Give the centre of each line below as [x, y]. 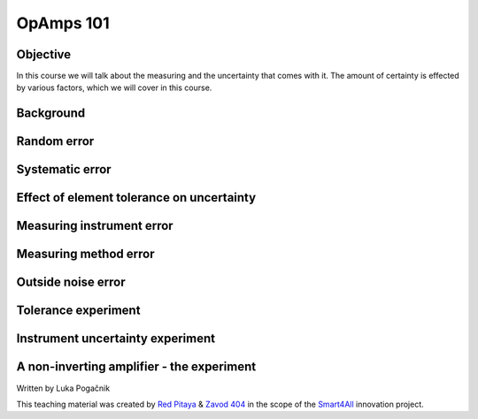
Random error [55, 141]
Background [51, 114]
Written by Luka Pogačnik [63, 388]
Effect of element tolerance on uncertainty [136, 198]
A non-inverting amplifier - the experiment [136, 367]
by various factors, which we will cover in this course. [114, 88]
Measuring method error [85, 254]
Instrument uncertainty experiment [116, 339]
